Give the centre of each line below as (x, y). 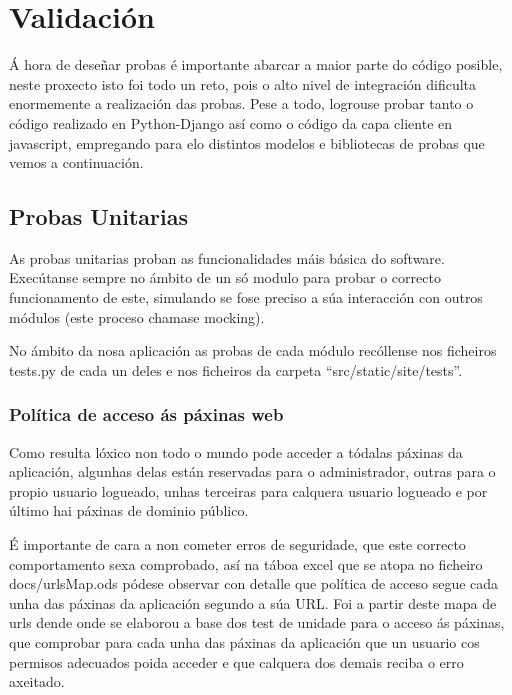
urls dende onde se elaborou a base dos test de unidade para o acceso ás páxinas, (257, 622)
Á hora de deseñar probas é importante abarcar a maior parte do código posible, (256, 64)
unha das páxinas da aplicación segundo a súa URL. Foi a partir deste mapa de (253, 602)
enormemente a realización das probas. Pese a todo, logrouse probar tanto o (241, 103)
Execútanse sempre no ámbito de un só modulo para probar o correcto (225, 277)
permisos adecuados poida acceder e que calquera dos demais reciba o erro (236, 661)
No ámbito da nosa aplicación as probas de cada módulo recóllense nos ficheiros (253, 350)
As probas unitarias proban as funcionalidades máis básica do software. (227, 257)
